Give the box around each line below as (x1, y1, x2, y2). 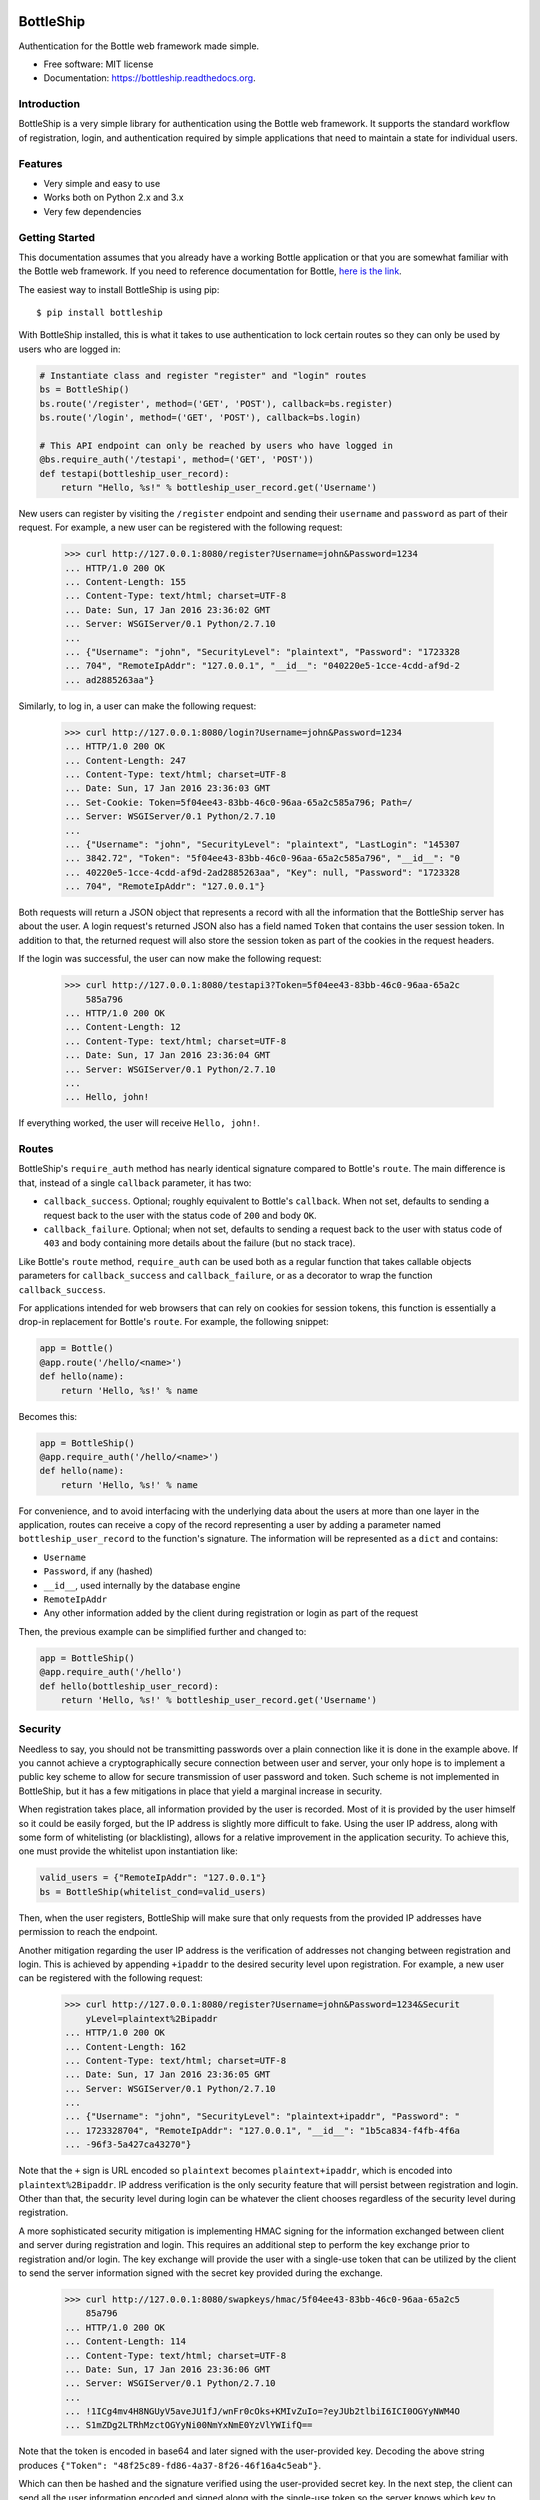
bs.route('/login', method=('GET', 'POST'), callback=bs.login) (39, 412, 362, 423)
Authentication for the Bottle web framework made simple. (18, 40, 260, 52)
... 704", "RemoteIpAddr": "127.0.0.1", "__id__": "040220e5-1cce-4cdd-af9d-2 (64, 660, 460, 672)
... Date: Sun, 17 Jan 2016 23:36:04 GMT (64, 1050, 271, 1061)
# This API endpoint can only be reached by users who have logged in (39, 440, 394, 451)
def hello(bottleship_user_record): (39, 1680, 220, 1692)
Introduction (18, 97, 80, 111)
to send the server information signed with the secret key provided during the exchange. (18, 2266, 384, 2279)
